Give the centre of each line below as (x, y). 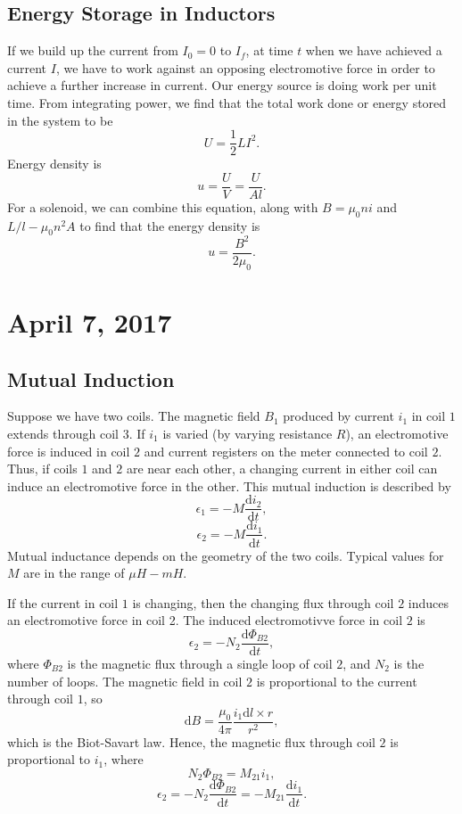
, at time (269, 50)
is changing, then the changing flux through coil (263, 602)
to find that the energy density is (170, 225)
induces (428, 602)
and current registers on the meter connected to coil (286, 451)
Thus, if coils (42, 469)
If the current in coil (63, 602)
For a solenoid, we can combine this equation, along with (163, 206)
